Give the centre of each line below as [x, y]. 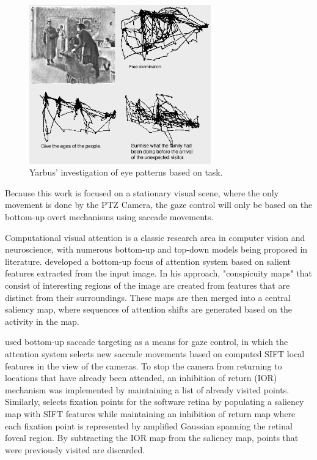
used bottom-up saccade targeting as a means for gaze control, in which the [147, 342]
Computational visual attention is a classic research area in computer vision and [155, 237]
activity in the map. [42, 321]
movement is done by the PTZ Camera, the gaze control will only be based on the [159, 205]
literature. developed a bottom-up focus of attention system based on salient [148, 261]
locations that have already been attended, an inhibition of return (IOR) [141, 378]
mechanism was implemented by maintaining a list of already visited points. [147, 389]
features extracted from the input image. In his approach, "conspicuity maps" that [158, 273]
